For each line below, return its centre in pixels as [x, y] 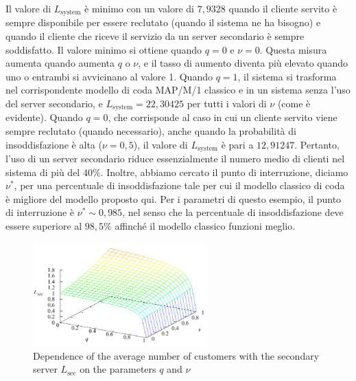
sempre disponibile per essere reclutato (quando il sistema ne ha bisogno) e [163, 22]
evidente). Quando [44, 117]
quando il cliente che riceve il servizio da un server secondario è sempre [155, 36]
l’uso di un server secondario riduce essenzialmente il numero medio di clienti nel [175, 159]
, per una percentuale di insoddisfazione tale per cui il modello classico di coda [179, 185]
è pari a [237, 144]
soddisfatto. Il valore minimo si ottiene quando [104, 49]
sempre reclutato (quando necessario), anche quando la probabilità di [151, 131]
